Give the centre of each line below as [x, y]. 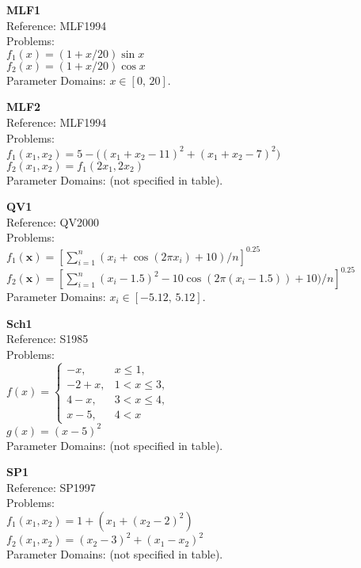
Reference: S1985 [47, 339]
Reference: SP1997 [51, 487]
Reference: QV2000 [53, 221]
